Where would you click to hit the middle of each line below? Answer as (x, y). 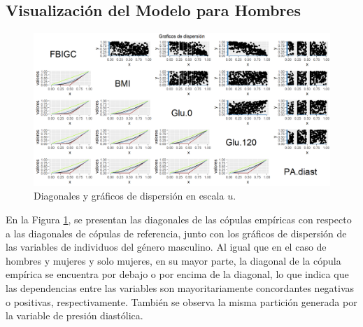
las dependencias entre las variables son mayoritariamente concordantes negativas (180, 287)
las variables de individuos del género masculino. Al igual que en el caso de (166, 247)
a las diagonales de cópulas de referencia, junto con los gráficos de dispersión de (176, 233)
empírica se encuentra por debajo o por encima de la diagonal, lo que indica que (177, 274)
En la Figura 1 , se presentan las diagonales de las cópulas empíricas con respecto (179, 220)
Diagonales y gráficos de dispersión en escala (129, 196)
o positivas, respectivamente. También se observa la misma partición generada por (181, 301)
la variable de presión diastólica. (74, 315)
